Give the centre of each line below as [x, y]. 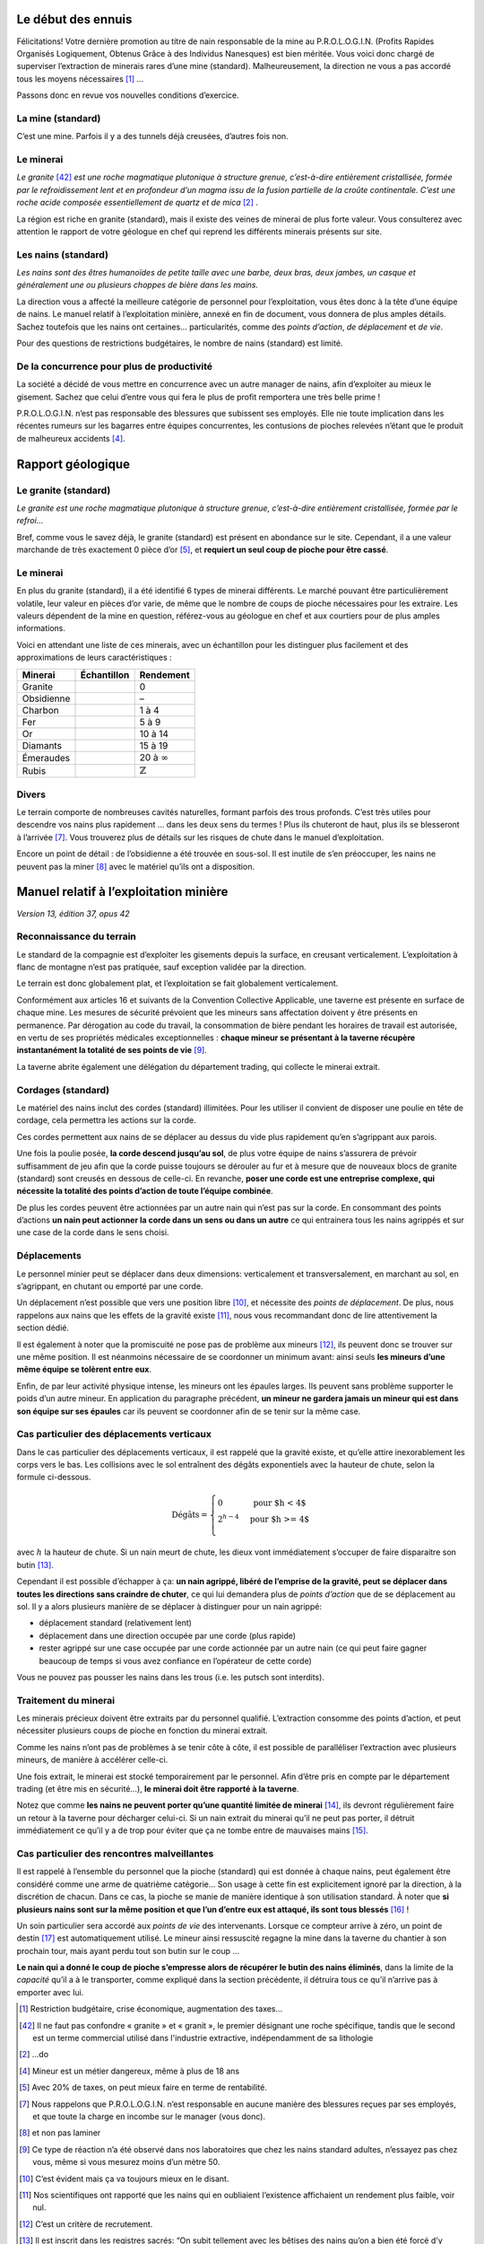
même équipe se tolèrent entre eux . [84, 1370]
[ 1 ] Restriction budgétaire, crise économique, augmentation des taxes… [151, 2009]
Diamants [42, 745]
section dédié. [43, 1328]
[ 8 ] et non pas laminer [60, 2133]
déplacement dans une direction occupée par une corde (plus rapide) [167, 1635]
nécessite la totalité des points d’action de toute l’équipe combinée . [145, 1191]
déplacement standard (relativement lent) [116, 1623]
